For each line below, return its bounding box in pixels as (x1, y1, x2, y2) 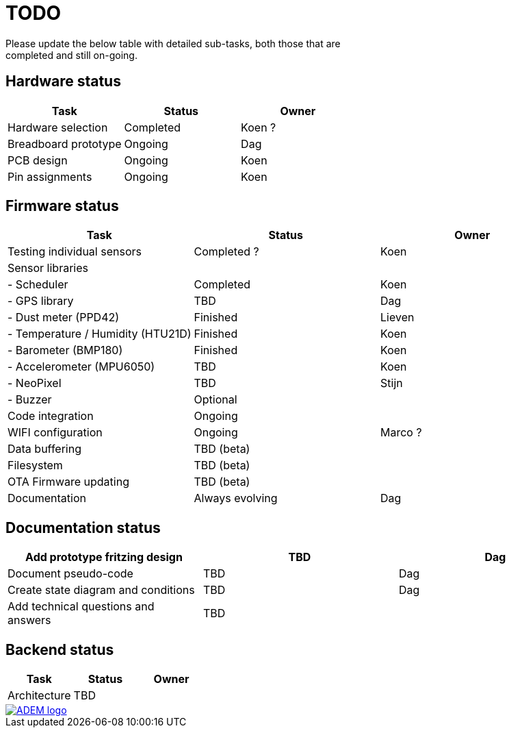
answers (8, 613, 51, 628)
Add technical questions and (8, 599, 155, 614)
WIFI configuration (8, 425, 103, 440)
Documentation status (5, 519, 161, 536)
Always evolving (194, 491, 278, 506)
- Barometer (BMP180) (8, 343, 123, 358)
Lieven (380, 310, 415, 325)
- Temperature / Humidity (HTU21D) (8, 327, 192, 341)
